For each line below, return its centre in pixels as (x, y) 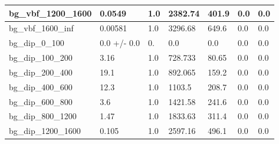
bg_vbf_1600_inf (41, 28)
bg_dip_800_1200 (43, 116)
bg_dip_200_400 (41, 72)
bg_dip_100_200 (41, 58)
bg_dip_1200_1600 (45, 131)
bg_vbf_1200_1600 (50, 13)
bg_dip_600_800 (41, 101)
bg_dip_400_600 (41, 86)
